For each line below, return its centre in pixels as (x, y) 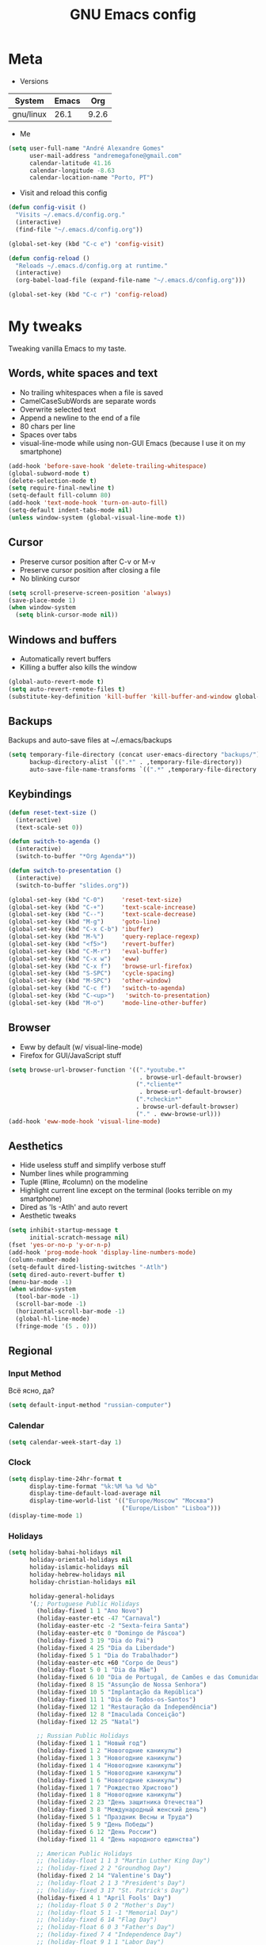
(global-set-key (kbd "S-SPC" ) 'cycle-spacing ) (92, 973)
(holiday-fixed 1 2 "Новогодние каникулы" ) (109, 1751)
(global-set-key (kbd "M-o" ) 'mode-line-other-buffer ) (108, 1003)
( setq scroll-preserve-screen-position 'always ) (90, 593)
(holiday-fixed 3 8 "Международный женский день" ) (122, 1810)
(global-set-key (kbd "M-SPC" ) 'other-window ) (90, 981)
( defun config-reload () (49, 258)
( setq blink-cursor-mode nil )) (67, 615)
